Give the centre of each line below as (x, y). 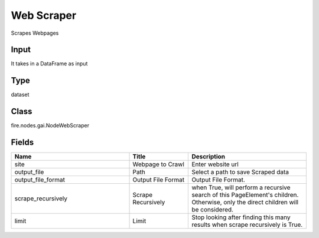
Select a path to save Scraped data (240, 172)
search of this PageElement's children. (245, 195)
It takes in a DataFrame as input (49, 64)
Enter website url (215, 164)
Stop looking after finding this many (241, 217)
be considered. (212, 210)
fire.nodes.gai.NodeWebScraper (50, 125)
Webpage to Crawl (158, 164)
